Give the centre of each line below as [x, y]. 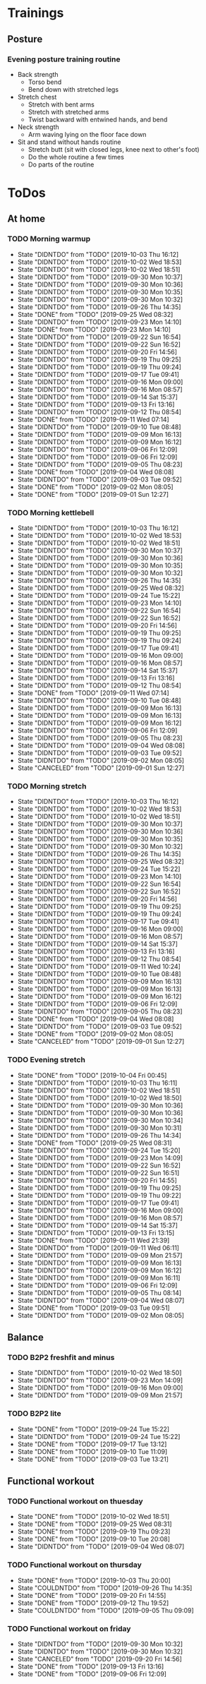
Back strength [38, 74]
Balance [25, 1338]
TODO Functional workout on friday [69, 1628]
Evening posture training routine [64, 59]
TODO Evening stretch [47, 1060]
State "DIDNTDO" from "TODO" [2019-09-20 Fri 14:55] [97, 1180]
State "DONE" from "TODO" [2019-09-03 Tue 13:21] [93, 1459]
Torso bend [45, 82]
